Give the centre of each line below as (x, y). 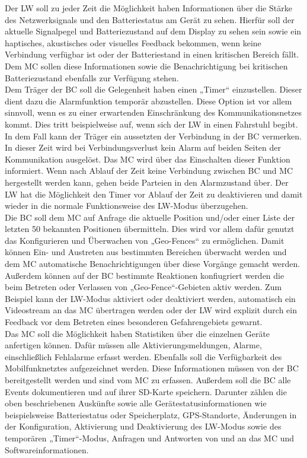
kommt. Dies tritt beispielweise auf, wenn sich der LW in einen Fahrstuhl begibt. (151, 124)
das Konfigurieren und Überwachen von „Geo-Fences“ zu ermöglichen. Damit (145, 240)
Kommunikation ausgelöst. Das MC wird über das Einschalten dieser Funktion (148, 159)
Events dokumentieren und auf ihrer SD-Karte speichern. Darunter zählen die (146, 391)
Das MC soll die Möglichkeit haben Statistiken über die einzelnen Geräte (137, 333)
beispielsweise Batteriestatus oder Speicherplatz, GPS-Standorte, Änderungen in (151, 414)
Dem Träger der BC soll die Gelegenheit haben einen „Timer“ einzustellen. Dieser (153, 89)
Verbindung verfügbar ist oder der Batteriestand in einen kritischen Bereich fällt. (152, 54)
